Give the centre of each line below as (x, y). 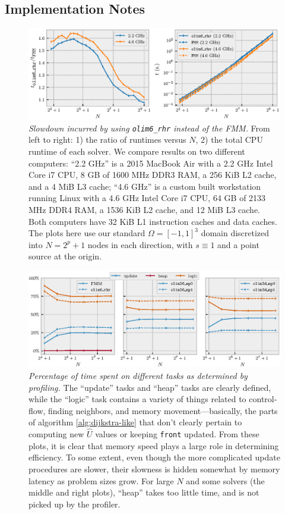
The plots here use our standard (87, 233)
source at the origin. (65, 256)
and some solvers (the (225, 480)
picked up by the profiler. (75, 504)
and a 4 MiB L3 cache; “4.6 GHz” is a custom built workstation (145, 186)
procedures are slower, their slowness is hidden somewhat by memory (154, 468)
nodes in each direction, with (140, 244)
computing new (56, 434)
